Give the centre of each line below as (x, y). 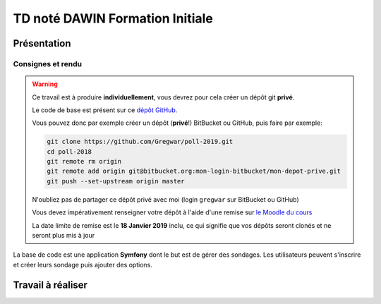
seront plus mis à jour (64, 235)
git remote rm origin (84, 162)
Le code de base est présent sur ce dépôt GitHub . (105, 110)
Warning (45, 84)
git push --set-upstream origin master (116, 181)
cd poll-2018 (69, 151)
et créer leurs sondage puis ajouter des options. (83, 265)
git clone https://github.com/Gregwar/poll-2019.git (140, 142)
